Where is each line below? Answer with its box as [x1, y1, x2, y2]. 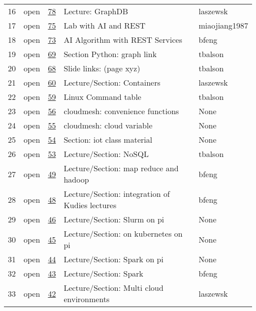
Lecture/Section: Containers [64, 77, 160, 88]
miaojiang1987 [198, 20, 248, 31]
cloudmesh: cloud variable [64, 120, 153, 131]
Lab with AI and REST [64, 20, 146, 31]
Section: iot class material [64, 134, 153, 145]
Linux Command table [64, 91, 141, 102]
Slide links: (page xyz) [64, 62, 140, 74]
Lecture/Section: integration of [64, 188, 170, 199]
